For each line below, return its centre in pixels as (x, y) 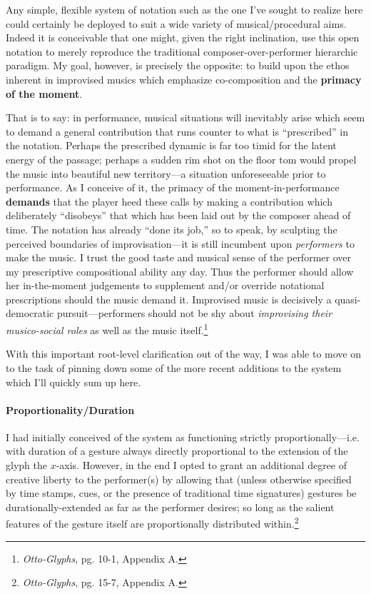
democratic (30, 313)
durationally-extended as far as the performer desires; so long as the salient (170, 507)
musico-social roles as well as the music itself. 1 (107, 329)
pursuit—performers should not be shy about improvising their (194, 313)
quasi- (348, 299)
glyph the (26, 465)
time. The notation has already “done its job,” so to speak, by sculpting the (172, 229)
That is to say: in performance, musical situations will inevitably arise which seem (185, 117)
